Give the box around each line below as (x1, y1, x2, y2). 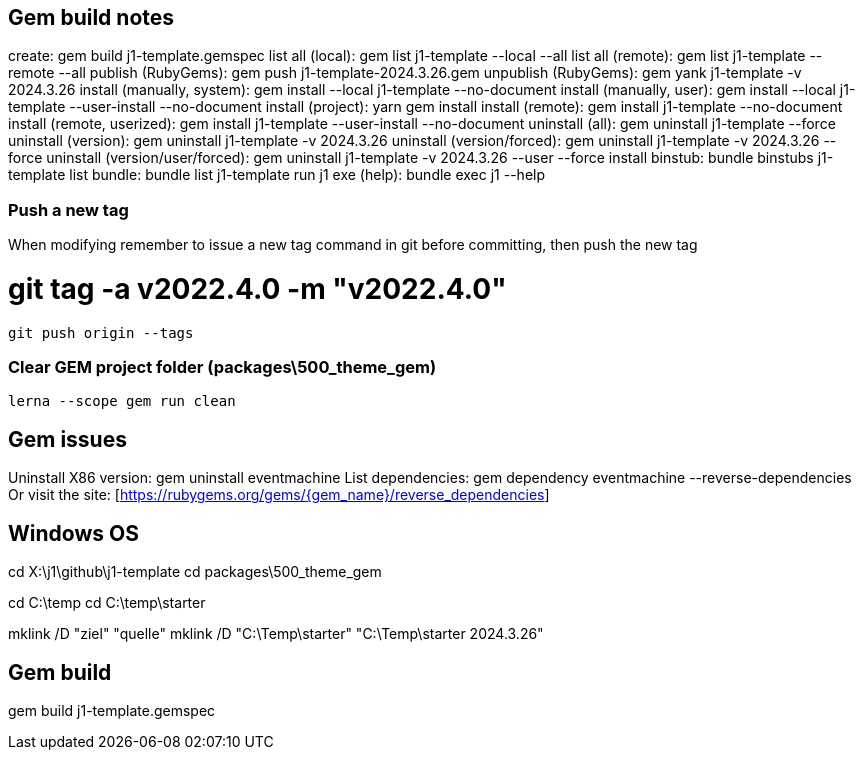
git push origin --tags (8, 324, 194, 341)
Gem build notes (8, 5, 175, 30)
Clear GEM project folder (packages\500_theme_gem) (8, 357, 437, 378)
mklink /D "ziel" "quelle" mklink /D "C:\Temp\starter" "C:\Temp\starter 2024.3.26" (8, 625, 544, 643)
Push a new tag (8, 199, 129, 220)
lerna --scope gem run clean (8, 393, 236, 410)
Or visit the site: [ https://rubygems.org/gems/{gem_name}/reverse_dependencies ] (8, 486, 550, 504)
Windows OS (8, 520, 139, 546)
